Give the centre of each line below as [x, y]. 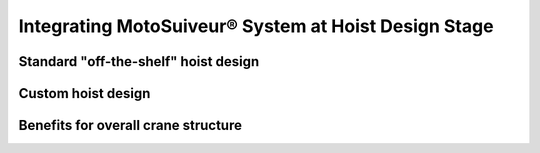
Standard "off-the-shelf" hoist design [139, 61]
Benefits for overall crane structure [130, 125]
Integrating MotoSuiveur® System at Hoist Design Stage [256, 26]
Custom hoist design [84, 93]
